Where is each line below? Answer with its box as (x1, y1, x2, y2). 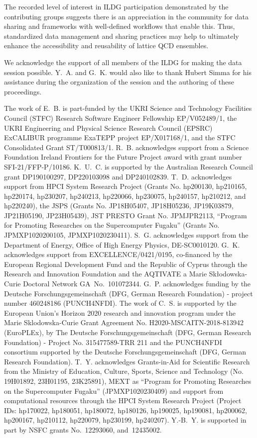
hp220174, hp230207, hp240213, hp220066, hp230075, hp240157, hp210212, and (4, 190, 246, 201)
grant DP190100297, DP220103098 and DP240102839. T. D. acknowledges (4, 171, 232, 181)
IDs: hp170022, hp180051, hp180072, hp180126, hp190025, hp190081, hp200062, (4, 405, 248, 415)
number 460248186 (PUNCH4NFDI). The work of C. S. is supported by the (4, 298, 237, 308)
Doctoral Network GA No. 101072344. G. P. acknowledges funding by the (23, 278, 251, 289)
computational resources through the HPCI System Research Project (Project (4, 395, 242, 406)
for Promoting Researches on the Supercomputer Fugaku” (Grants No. (4, 220, 220, 230)
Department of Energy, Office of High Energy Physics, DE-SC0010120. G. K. (4, 239, 240, 250)
